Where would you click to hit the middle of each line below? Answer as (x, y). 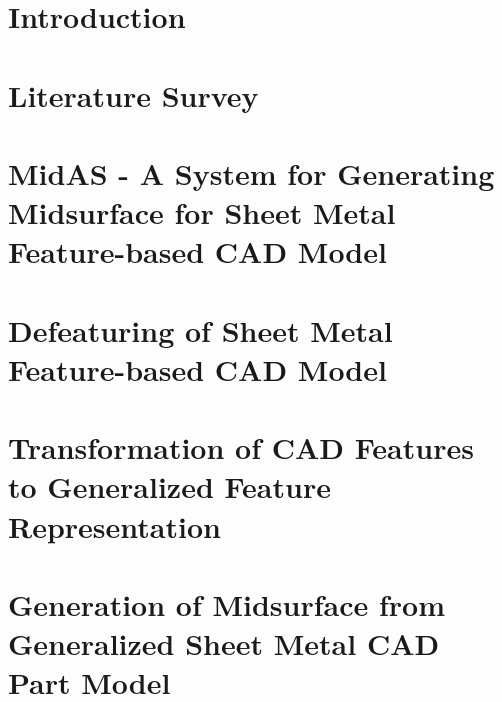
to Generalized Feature (169, 486)
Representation (114, 525)
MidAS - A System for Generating (251, 172)
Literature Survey (133, 94)
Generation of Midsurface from (227, 604)
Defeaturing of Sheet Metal (200, 329)
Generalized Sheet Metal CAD (224, 643)
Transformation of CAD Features (241, 447)
